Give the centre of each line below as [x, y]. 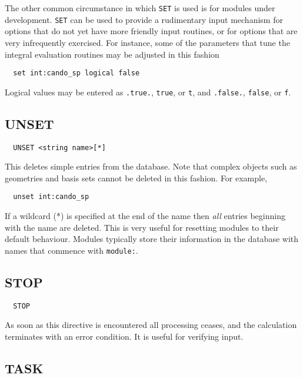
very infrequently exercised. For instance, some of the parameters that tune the [147, 42]
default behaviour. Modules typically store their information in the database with [152, 239]
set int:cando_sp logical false [76, 73]
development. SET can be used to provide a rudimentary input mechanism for [144, 19]
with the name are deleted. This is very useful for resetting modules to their [142, 227]
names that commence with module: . [71, 250]
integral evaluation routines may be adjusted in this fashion [112, 54]
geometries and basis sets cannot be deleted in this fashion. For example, [136, 178]
